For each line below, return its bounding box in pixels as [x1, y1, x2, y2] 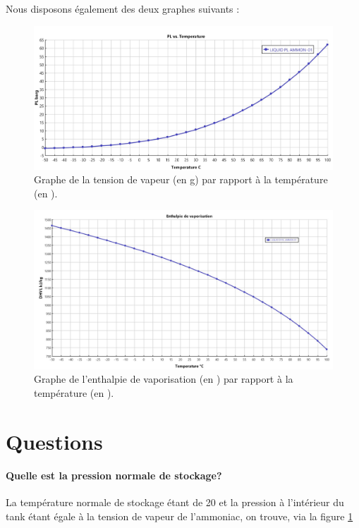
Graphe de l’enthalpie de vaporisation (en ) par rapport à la [34, 372, 293, 386]
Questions [6, 426, 103, 455]
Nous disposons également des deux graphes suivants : [6, 1, 240, 16]
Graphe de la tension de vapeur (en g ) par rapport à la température [34, 172, 328, 187]
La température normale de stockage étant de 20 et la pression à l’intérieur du [6, 495, 344, 510]
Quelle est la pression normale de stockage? [6, 468, 222, 483]
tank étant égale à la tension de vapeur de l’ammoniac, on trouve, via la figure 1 [6, 509, 353, 524]
